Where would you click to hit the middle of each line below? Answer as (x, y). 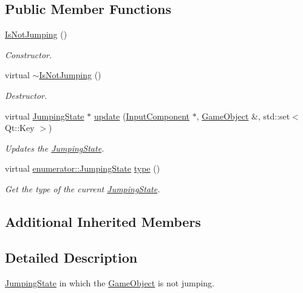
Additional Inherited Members (103, 221)
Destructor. (26, 95)
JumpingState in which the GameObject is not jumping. (110, 282)
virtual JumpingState (45, 116)
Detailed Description (71, 257)
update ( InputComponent (142, 116)
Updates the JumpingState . (55, 148)
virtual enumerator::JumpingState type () (83, 168)
